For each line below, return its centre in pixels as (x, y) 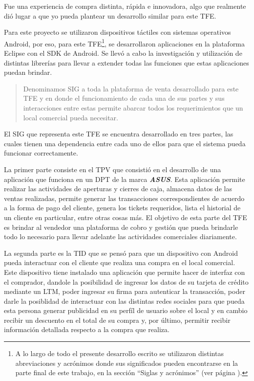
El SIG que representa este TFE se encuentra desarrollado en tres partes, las (119, 134)
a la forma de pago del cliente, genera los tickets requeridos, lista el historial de (122, 208)
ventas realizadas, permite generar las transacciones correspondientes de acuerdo (124, 198)
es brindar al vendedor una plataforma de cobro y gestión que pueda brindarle (121, 227)
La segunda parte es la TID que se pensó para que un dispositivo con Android (121, 253)
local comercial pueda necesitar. (71, 117)
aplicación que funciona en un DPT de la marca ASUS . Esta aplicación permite (125, 179)
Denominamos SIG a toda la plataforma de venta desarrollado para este (131, 88)
